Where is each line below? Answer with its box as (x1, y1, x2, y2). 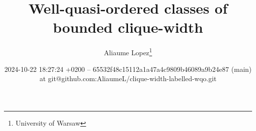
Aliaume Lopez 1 (104, 46, 152, 57)
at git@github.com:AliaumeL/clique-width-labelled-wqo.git (39, 73, 217, 84)
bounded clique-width (53, 17, 203, 37)
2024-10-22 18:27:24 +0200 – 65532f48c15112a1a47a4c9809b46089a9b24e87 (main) (4, 64, 252, 74)
